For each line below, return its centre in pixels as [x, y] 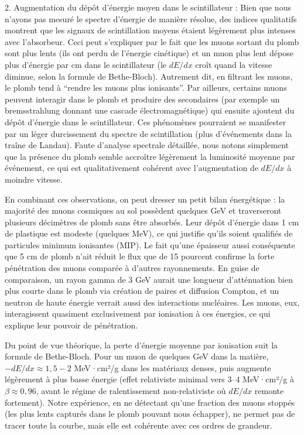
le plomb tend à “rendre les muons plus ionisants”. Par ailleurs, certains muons [146, 88]
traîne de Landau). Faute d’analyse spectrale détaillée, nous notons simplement [147, 145]
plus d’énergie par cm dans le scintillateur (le [86, 64]
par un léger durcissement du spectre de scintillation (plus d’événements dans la [148, 133]
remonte [269, 391]
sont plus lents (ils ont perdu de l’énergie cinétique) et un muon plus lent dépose [149, 53]
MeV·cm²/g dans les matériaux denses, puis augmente [173, 367]
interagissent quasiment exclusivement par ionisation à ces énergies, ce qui [138, 314]
